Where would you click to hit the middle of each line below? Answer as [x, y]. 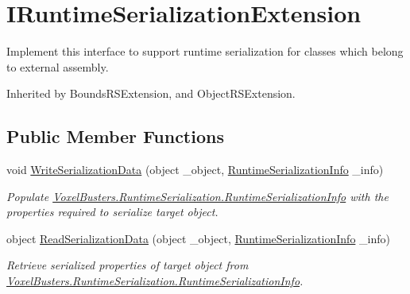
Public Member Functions [115, 136]
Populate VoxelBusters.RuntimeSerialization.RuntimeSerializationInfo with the [197, 196]
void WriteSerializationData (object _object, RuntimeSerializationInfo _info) [195, 170]
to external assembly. [58, 66]
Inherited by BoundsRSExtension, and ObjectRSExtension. [151, 93]
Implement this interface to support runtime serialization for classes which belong [205, 51]
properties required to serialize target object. [112, 212]
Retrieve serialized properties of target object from [128, 265]
